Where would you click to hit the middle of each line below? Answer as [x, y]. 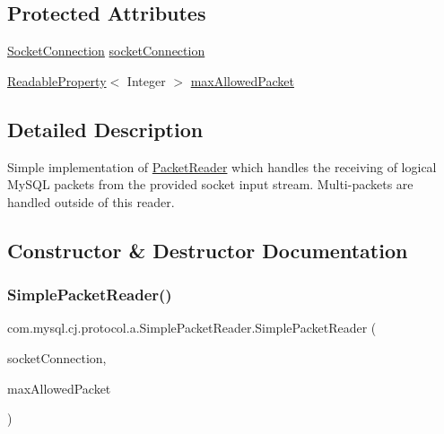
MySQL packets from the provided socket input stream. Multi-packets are [210, 184]
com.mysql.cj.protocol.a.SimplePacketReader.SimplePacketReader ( [192, 328]
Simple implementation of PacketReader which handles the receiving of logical [222, 166]
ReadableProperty [57, 80]
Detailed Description [105, 129]
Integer [146, 80]
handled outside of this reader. [91, 201]
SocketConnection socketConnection [106, 51]
